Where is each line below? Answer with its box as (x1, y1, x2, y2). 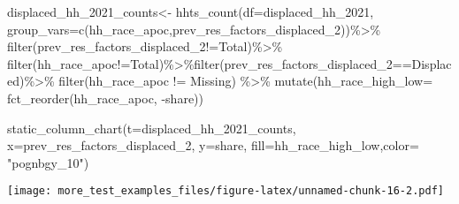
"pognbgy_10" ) (7, 153, 89, 171)
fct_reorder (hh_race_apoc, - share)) (7, 88, 203, 107)
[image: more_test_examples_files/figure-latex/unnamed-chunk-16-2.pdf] (7, 185, 444, 198)
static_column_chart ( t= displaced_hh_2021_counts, (7, 118, 296, 137)
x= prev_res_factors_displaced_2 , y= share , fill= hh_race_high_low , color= (7, 136, 419, 155)
